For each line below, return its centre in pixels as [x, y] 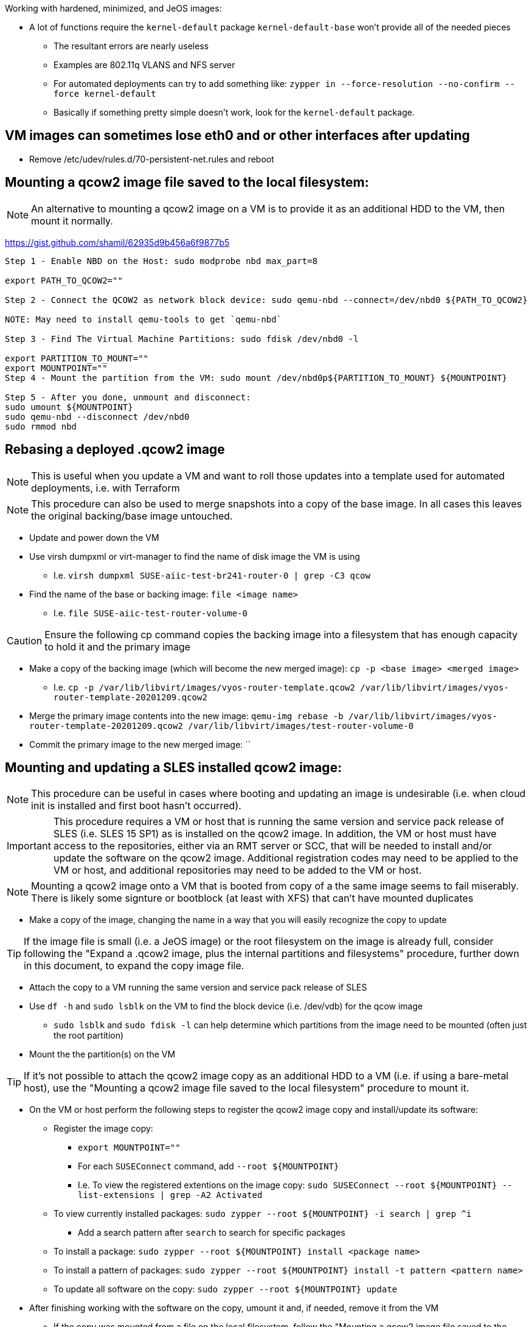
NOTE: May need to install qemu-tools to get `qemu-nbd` [143, 319]
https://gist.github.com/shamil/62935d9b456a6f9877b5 [117, 242]
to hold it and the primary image [118, 646]
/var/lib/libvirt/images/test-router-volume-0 [301, 726]
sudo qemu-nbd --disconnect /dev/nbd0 [97, 416]
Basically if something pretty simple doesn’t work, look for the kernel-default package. [234, 112]
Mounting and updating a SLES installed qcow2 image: [174, 767]
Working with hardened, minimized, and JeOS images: [113, 8]
